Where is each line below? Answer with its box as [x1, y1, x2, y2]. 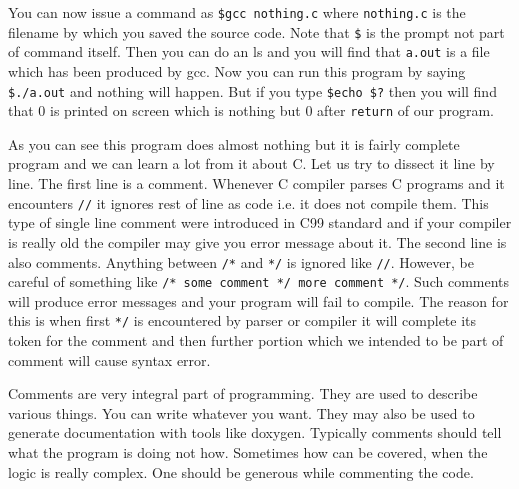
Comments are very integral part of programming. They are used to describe [8, 383, 478, 404]
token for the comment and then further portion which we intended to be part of [8, 330, 504, 351]
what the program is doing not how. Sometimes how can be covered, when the [8, 442, 488, 463]
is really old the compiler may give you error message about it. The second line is [8, 231, 507, 252]
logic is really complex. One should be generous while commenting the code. [8, 461, 474, 482]
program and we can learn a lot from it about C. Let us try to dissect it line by [8, 153, 495, 174]
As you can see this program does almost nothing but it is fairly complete [8, 133, 460, 154]
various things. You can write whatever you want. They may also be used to [8, 402, 475, 423]
